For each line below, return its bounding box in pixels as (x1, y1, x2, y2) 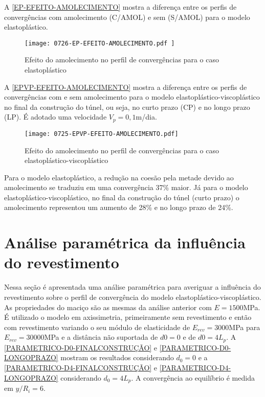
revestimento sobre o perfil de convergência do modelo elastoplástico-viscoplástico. (4, 291, 261, 302)
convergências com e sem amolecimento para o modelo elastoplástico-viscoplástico (4, 91, 260, 102)
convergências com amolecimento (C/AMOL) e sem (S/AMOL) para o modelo (4, 11, 250, 22)
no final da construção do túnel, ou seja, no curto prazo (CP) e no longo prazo (4, 101, 250, 112)
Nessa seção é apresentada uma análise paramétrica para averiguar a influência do (4, 282, 261, 292)
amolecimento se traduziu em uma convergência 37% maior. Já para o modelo (4, 182, 248, 193)
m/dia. (136, 111, 157, 122)
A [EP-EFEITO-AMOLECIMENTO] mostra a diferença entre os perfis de (4, 2, 237, 12)
